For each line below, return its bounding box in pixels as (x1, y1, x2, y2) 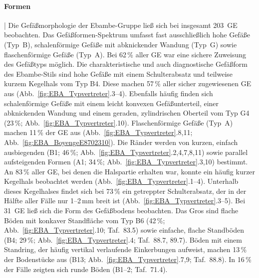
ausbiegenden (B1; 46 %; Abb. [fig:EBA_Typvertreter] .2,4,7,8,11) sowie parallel (4, 146, 248, 157)
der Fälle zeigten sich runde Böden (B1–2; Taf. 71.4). (4, 264, 168, 274)
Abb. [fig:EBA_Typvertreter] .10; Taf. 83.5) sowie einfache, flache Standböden (4, 225, 244, 235)
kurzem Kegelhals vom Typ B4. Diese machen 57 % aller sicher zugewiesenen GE (4, 78, 252, 89)
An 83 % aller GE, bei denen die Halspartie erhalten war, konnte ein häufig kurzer (4, 166, 256, 176)
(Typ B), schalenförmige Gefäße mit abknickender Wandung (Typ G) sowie (4, 39, 237, 49)
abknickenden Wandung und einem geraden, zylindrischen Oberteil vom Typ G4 (4, 108, 250, 118)
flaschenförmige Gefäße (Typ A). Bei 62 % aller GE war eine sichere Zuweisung (4, 49, 247, 59)
